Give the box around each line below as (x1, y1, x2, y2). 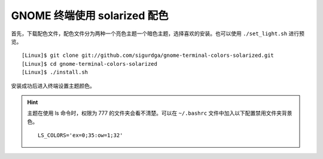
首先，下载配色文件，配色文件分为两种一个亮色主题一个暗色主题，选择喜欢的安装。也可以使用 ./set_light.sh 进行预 (11, 30, 304, 37)
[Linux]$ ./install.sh (22, 69, 89, 76)
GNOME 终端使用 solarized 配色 (11, 9, 169, 22)
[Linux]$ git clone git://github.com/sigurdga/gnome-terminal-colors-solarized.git (22, 52, 275, 59)
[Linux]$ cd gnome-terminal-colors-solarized (22, 60, 158, 67)
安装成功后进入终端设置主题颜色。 (11, 82, 95, 89)
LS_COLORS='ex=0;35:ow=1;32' (38, 132, 123, 139)
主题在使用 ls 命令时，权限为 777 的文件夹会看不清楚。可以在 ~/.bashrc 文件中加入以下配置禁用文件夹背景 (27, 109, 292, 117)
